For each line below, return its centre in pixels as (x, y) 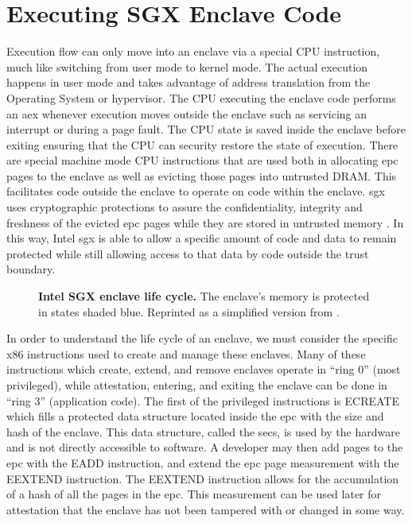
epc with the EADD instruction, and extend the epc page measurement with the (203, 462)
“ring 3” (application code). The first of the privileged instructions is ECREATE (203, 400)
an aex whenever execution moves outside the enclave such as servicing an (187, 113)
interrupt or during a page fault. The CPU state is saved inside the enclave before (206, 129)
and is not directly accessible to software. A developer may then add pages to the (205, 447)
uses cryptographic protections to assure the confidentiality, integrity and (185, 207)
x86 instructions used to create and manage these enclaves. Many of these (186, 353)
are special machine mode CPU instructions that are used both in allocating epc (202, 160)
